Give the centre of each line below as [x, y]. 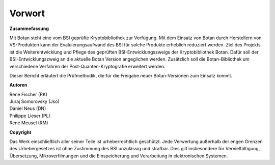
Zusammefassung [29, 29]
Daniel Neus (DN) [28, 108]
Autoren [18, 85]
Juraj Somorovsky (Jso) [34, 101]
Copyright [20, 132]
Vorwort [27, 13]
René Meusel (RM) [29, 123]
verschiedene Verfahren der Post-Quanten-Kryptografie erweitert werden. [87, 66]
